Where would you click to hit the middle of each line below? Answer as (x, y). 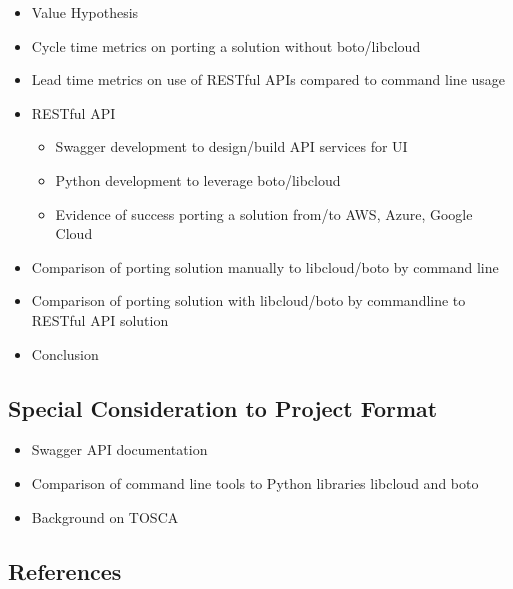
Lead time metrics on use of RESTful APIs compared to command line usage (268, 79)
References (65, 570)
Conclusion (65, 353)
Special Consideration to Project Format (223, 407)
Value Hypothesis (85, 12)
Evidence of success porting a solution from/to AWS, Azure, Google (264, 213)
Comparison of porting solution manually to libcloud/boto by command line (265, 266)
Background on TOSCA (105, 516)
